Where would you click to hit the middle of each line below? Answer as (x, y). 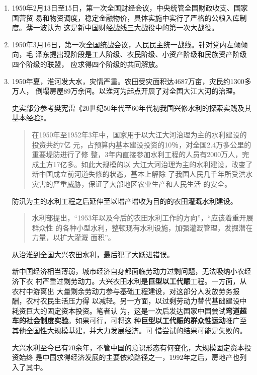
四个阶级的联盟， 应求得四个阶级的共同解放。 (87, 64)
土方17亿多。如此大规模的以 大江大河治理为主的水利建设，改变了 (146, 164)
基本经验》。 (31, 118)
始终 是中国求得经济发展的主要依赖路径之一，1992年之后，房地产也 (129, 357)
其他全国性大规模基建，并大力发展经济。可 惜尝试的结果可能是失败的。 (129, 330)
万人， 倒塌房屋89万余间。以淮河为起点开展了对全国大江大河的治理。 (126, 91)
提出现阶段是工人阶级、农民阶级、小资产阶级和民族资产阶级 (148, 54)
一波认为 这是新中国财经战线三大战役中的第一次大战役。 (126, 27)
